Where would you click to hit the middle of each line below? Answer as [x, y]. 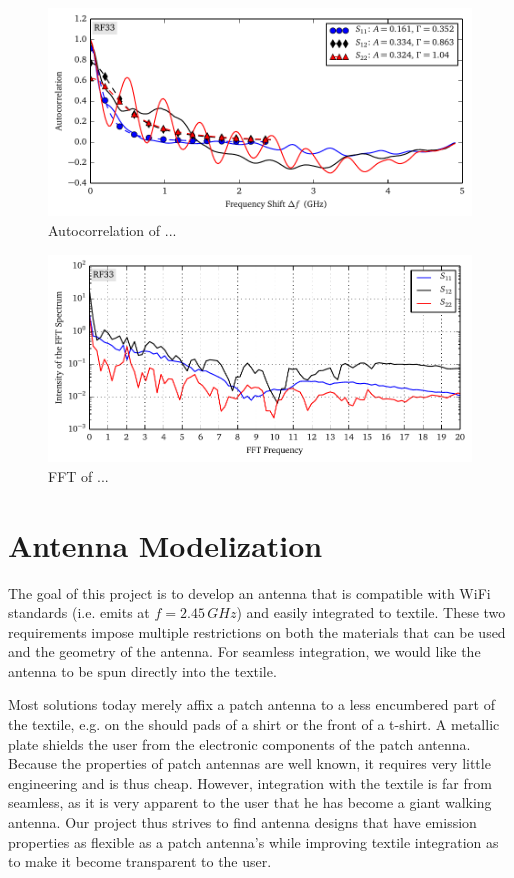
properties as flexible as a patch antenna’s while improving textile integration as [253, 841]
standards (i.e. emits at [79, 612]
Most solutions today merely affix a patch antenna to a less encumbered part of [251, 704]
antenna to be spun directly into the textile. [142, 670]
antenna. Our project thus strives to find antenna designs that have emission [242, 822]
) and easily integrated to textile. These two [371, 612]
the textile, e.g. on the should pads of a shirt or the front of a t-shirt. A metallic [254, 724]
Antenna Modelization [165, 544]
